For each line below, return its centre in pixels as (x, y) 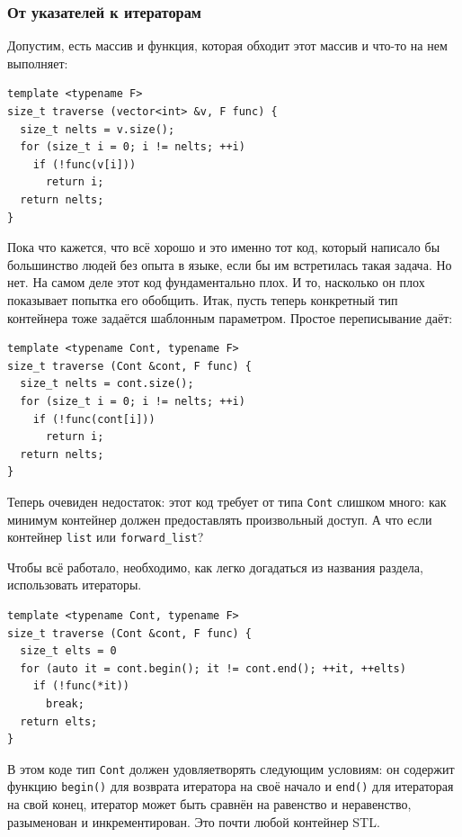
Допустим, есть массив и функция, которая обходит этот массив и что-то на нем (227, 45)
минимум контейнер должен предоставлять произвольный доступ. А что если (220, 519)
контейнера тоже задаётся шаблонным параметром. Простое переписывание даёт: (230, 317)
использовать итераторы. (75, 585)
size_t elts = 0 (68, 651)
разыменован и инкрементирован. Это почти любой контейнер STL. (194, 821)
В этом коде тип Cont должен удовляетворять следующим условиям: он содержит (231, 768)
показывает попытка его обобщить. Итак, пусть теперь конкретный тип (203, 299)
